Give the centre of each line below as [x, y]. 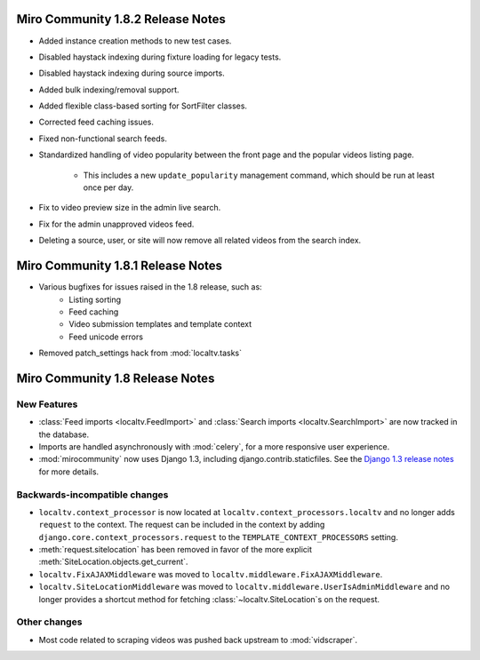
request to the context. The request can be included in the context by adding [182, 525]
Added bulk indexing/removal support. [109, 90]
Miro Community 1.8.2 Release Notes [121, 19]
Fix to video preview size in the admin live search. [130, 208]
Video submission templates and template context [160, 324]
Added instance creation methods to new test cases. [135, 41]
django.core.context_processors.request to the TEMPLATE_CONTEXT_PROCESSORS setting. [219, 537]
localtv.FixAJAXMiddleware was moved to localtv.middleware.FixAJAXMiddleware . [211, 574]
